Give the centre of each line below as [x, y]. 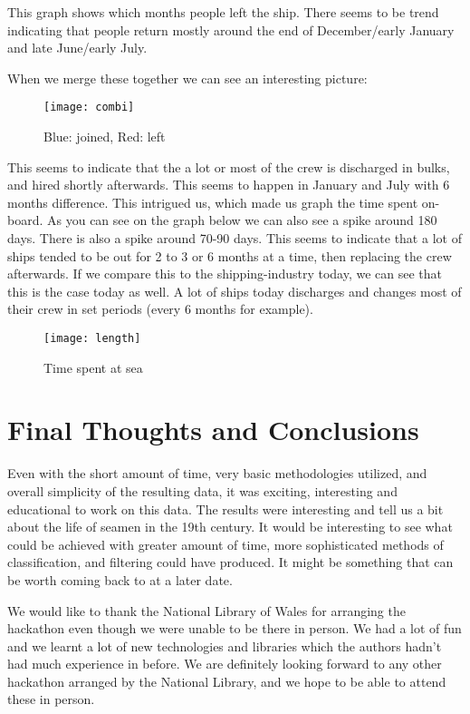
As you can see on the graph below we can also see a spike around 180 [242, 220]
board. [25, 220]
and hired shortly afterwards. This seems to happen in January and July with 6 [229, 185]
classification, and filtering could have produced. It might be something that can [230, 562]
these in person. [51, 699]
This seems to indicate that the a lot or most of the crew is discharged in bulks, [229, 166]
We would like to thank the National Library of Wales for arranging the [206, 610]
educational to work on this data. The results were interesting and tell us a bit [225, 509]
